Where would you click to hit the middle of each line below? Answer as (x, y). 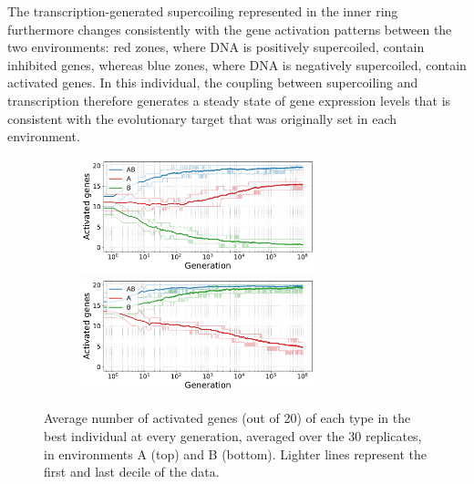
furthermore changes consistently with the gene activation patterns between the (230, 29)
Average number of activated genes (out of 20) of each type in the (227, 418)
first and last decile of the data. (132, 472)
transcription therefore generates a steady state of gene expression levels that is (229, 100)
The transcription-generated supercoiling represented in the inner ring (203, 11)
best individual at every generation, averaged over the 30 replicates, (233, 435)
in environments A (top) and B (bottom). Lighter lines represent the (235, 453)
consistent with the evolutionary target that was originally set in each (202, 118)
